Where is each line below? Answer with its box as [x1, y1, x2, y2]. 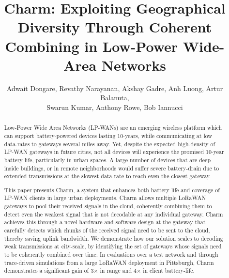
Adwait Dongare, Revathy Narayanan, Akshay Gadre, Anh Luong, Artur [6, 83, 223, 93]
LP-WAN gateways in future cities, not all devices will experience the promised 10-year [4, 148, 224, 156]
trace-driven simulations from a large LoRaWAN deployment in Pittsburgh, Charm [4, 258, 214, 266]
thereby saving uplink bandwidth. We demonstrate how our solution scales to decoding [4, 234, 223, 242]
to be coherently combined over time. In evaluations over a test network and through [4, 250, 218, 258]
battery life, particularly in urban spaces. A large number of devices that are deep [4, 155, 211, 164]
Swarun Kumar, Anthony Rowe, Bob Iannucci [46, 102, 183, 112]
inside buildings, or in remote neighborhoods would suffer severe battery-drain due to [4, 164, 219, 172]
